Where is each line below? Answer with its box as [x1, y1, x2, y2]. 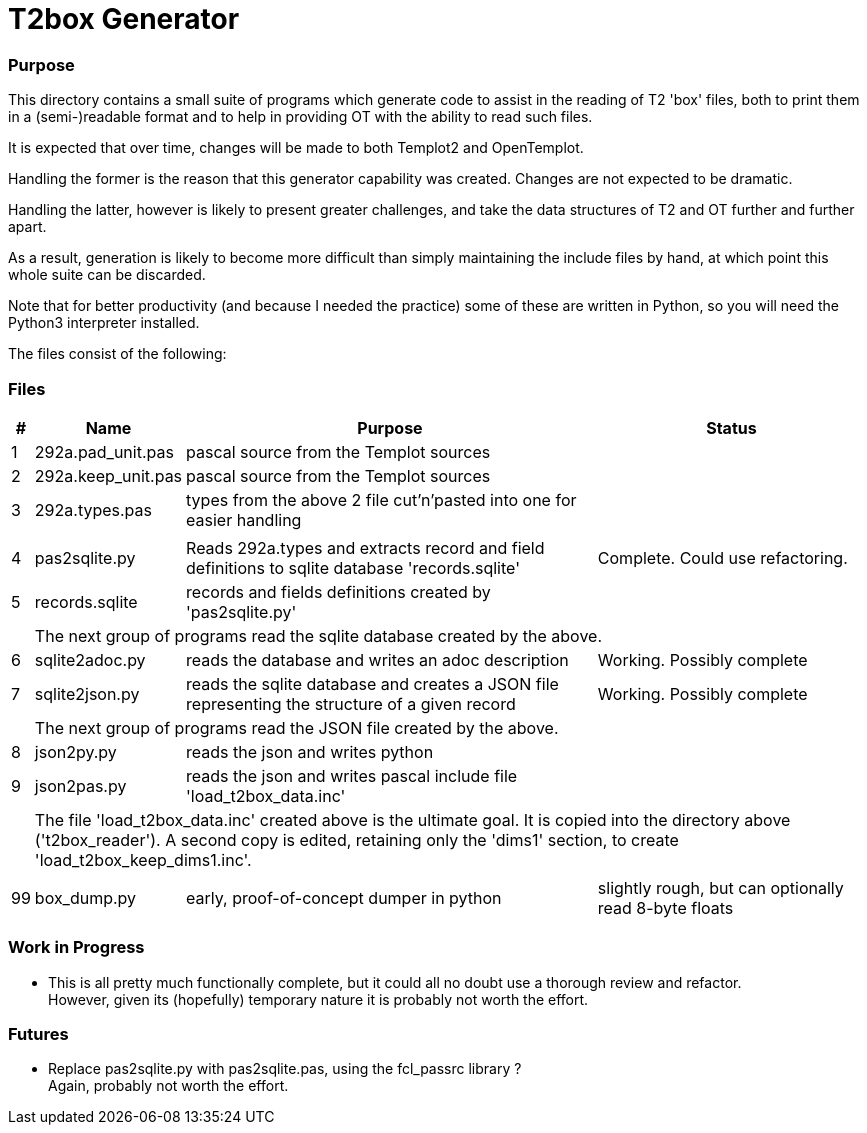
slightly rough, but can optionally [597, 877, 844, 898]
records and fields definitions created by [186, 581, 491, 602]
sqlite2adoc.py [34, 649, 146, 670]
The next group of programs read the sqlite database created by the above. [34, 625, 603, 646]
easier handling [186, 509, 302, 530]
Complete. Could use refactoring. [597, 547, 848, 568]
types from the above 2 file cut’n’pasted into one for [186, 489, 577, 510]
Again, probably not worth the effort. [48, 1077, 289, 1095]
